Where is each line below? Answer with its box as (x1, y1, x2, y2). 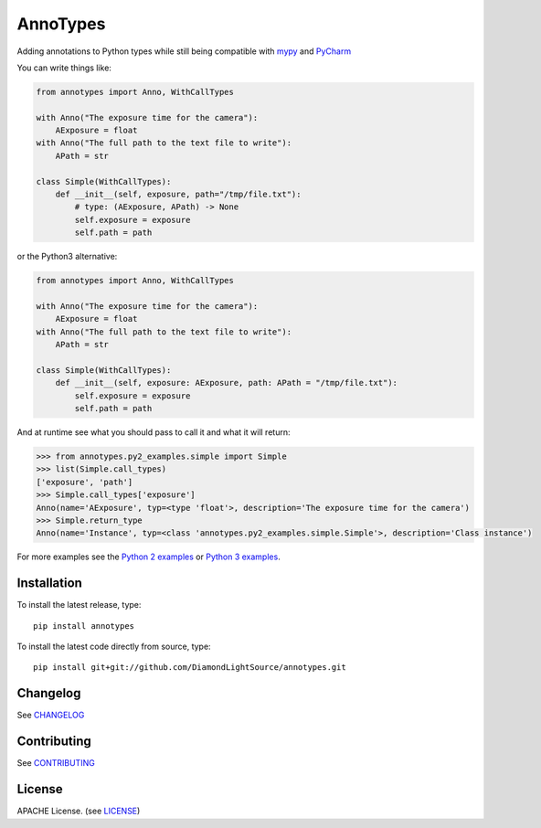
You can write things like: (16, 62, 111, 73)
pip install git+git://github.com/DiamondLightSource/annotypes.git (33, 663, 346, 673)
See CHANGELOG (16, 709, 85, 721)
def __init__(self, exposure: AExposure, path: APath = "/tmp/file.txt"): (55, 377, 398, 388)
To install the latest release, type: (16, 600, 142, 610)
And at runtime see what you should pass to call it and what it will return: (16, 427, 291, 438)
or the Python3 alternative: (16, 251, 118, 262)
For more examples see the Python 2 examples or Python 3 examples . (16, 551, 281, 562)
